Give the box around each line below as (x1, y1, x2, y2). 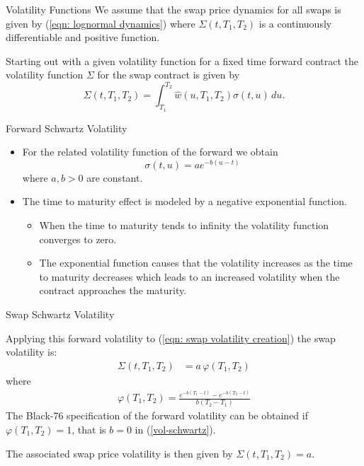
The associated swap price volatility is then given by (6, 445, 233, 460)
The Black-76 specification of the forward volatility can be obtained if (6, 408, 308, 423)
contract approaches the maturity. (39, 283, 187, 298)
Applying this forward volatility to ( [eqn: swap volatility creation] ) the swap (6, 330, 336, 345)
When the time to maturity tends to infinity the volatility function (39, 218, 329, 233)
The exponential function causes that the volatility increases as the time (39, 255, 353, 270)
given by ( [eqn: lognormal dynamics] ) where (6, 16, 195, 30)
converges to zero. (39, 231, 117, 246)
